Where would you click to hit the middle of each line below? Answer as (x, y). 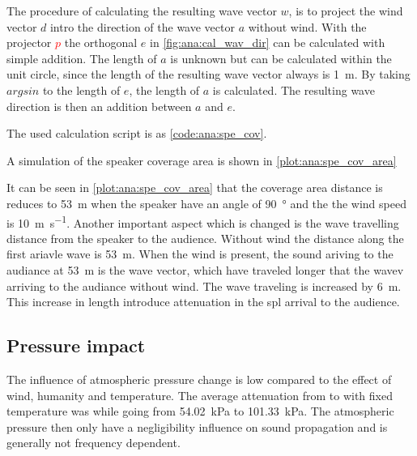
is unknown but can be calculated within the (281, 58)
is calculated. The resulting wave (294, 89)
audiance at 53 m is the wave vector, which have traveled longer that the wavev (205, 269)
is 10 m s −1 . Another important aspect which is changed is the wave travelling (203, 221)
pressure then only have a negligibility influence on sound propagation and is (197, 426)
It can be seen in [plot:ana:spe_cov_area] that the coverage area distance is (195, 188)
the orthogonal (101, 43)
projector (29, 43)
